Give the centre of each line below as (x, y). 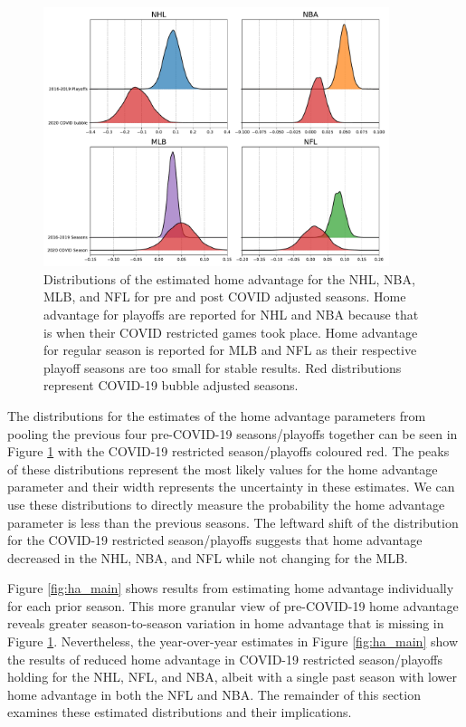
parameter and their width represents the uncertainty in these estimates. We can (231, 487)
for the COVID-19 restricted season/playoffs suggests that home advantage (215, 540)
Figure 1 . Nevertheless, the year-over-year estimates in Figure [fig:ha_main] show (233, 641)
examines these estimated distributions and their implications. (180, 712)
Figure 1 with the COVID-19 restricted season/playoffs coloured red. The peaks (228, 451)
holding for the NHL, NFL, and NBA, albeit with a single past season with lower (232, 677)
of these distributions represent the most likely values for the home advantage (223, 469)
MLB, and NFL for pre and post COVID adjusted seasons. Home (225, 297)
